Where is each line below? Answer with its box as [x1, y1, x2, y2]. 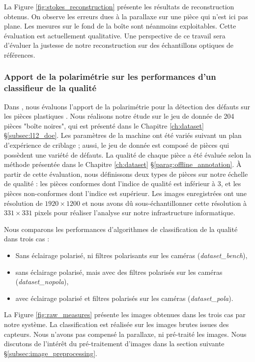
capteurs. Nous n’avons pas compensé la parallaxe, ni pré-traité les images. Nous [4, 329, 247, 339]
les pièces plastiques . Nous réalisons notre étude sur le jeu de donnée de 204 [4, 111, 234, 121]
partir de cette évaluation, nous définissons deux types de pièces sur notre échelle [4, 168, 248, 179]
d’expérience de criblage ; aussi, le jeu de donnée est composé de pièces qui [4, 140, 229, 150]
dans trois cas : [4, 233, 50, 244]
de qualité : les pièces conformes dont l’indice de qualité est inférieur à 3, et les [4, 178, 241, 189]
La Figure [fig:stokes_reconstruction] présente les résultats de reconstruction [4, 1, 234, 11]
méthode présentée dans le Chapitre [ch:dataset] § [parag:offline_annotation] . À [4, 159, 242, 169]
